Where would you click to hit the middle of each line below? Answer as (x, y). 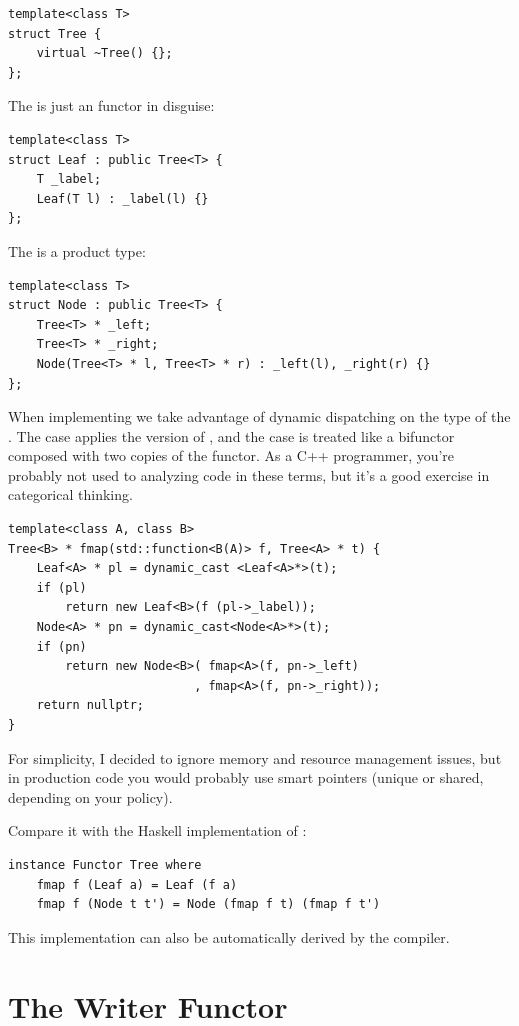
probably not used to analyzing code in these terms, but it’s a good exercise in (249, 474)
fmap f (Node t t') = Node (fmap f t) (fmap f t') (208, 904)
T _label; (69, 179)
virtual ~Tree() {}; (104, 53)
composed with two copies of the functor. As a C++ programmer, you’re (231, 455)
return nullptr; (90, 705)
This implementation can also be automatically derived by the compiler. (229, 936)
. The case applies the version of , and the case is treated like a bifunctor (231, 435)
